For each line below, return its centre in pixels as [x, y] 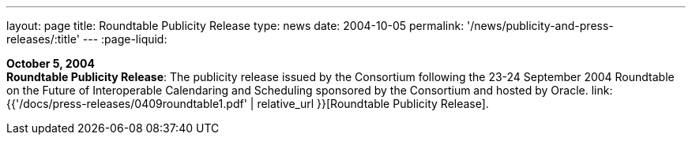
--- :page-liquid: [125, 39]
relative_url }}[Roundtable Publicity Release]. [373, 104]
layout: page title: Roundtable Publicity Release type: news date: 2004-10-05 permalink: [235, 26]
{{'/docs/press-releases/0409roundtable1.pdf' [127, 104]
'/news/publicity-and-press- [540, 26]
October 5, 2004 [51, 63]
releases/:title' [43, 39]
